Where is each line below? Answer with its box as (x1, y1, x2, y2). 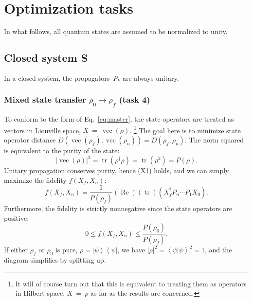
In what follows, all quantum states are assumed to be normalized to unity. (4, 26, 228, 36)
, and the (204, 245, 232, 255)
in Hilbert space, (15, 288, 65, 298)
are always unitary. (122, 72, 179, 83)
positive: (4, 212, 29, 223)
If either (4, 245, 28, 255)
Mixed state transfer (4, 93, 86, 106)
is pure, (55, 245, 78, 255)
